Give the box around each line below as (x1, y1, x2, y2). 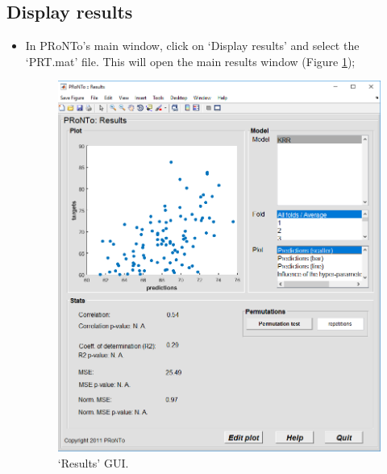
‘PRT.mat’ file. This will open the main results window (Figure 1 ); (25, 52, 356, 69)
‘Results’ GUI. (57, 454, 129, 471)
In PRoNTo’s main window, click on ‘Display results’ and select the (25, 37, 360, 54)
